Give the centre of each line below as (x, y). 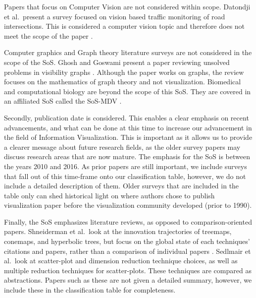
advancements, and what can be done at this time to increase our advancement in (128, 127)
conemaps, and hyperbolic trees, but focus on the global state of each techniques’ (127, 241)
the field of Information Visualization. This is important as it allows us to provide (128, 137)
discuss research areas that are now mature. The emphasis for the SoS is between (127, 156)
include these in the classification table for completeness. (90, 290)
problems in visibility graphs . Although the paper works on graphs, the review (124, 72)
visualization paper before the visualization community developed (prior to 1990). (128, 205)
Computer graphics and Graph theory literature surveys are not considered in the (128, 52)
